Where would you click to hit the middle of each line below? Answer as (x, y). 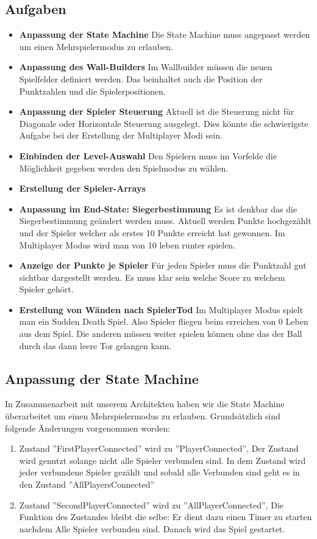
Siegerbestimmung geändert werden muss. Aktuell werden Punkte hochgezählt (165, 221)
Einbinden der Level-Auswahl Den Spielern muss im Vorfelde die (148, 155)
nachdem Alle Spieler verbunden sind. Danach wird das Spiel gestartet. (152, 528)
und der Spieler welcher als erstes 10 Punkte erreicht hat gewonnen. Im (152, 232)
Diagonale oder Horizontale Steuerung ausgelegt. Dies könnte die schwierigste (164, 123)
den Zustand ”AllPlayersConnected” (87, 484)
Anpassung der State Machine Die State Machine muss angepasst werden (165, 34)
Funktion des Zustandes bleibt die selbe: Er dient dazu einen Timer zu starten (166, 517)
